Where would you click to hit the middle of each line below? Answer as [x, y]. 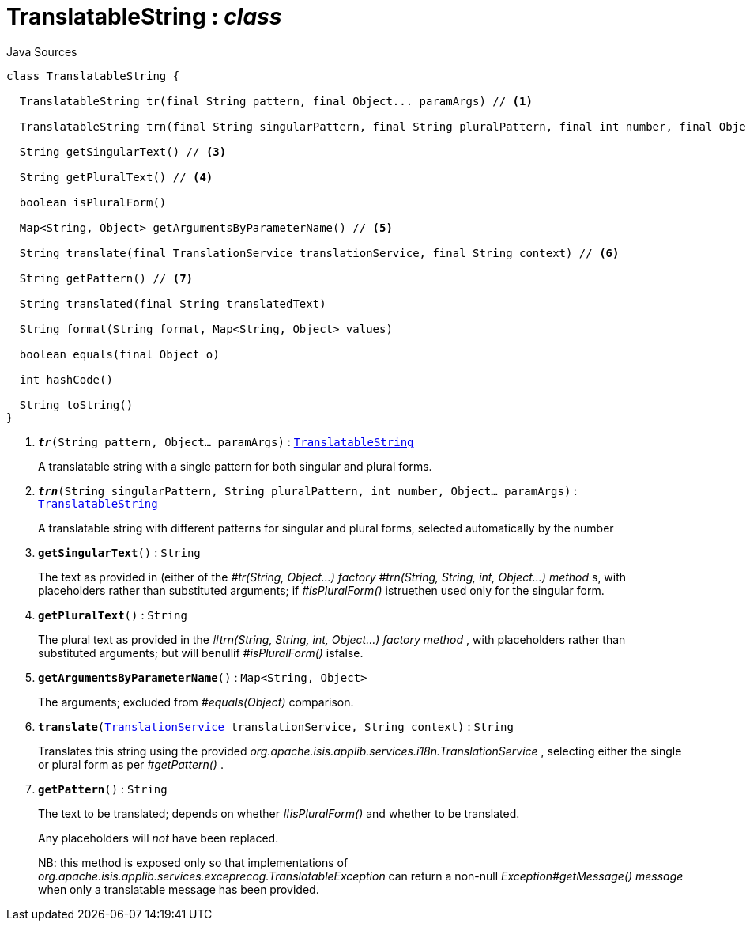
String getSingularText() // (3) [123, 151]
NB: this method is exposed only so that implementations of [193, 862]
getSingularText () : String [119, 552]
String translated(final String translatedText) [173, 303]
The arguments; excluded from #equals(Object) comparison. [196, 702]
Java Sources [42, 51]
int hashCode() [66, 379]
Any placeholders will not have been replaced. [158, 838]
